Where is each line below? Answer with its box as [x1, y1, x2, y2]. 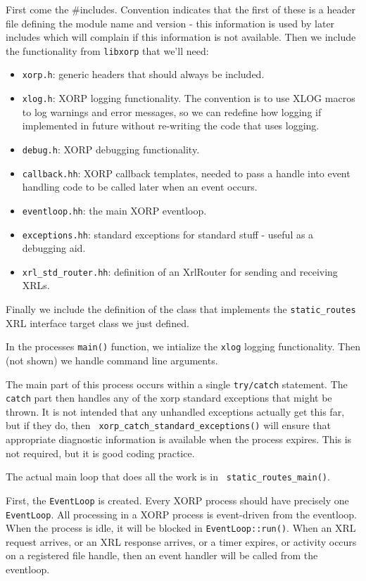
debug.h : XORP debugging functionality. [22, 141, 200, 156]
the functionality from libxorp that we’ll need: [6, 43, 209, 58]
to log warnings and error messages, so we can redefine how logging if [22, 104, 322, 119]
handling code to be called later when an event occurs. [22, 179, 258, 194]
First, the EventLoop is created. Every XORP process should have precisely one [6, 492, 349, 507]
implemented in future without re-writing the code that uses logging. [22, 118, 320, 133]
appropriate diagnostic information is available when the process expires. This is [6, 432, 352, 447]
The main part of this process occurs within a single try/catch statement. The [6, 376, 348, 391]
